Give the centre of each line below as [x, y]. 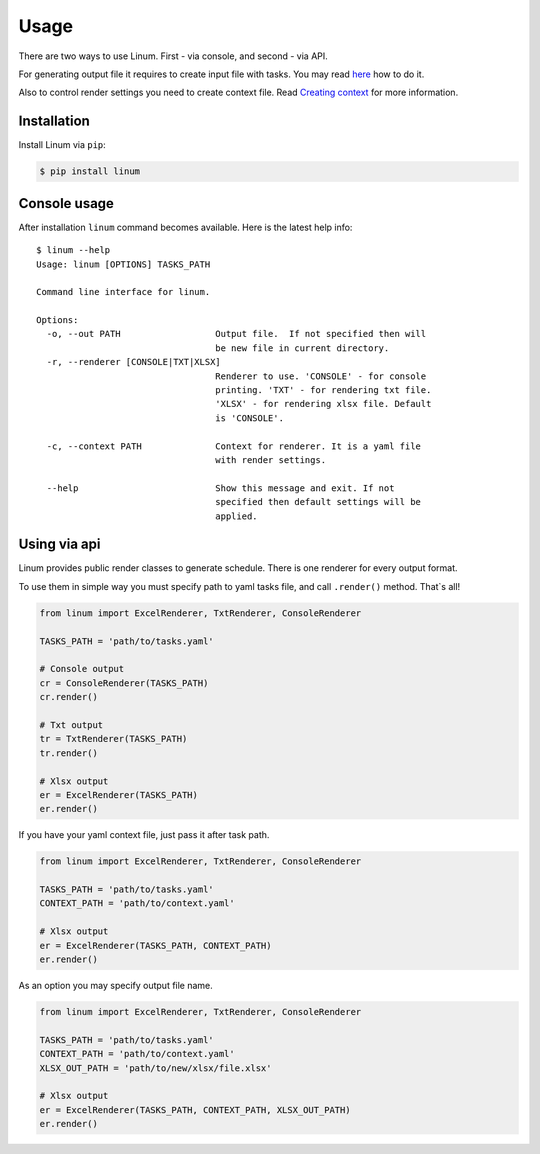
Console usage [66, 203]
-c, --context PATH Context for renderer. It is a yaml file [234, 446]
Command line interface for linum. [123, 292]
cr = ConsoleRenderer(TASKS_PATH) [124, 683]
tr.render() [69, 753]
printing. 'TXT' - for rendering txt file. [323, 390]
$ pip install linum [89, 171]
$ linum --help [73, 250]
